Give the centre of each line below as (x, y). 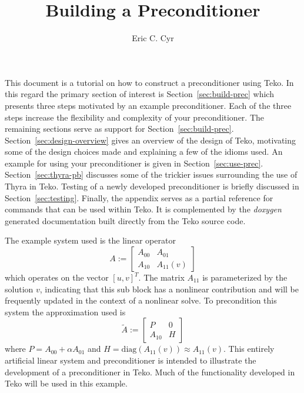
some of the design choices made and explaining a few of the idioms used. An (144, 151)
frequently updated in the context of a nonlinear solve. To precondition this (141, 300)
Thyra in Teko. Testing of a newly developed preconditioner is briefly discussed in (152, 186)
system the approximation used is (65, 312)
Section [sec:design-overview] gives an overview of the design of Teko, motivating (151, 140)
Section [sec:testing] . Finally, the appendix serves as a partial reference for (139, 197)
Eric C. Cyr (153, 38)
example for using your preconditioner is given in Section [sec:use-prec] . (134, 163)
